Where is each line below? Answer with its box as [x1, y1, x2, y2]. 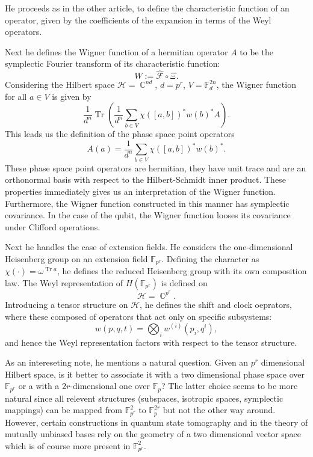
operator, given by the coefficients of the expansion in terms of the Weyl [5, 13, 271, 26]
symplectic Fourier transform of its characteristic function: [5, 57, 220, 70]
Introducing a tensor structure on [5, 298, 128, 311]
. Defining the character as [161, 252, 259, 265]
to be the [240, 45, 273, 58]
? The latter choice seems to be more [161, 379, 298, 392]
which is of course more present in [5, 439, 131, 452]
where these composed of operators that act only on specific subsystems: [5, 310, 272, 322]
